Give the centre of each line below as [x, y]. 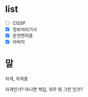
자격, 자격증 [17, 79]
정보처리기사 [25, 29]
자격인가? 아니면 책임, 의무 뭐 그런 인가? [44, 89]
